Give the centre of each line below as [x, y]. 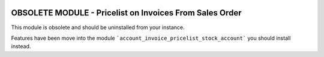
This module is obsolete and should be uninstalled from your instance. [98, 27]
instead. [21, 46]
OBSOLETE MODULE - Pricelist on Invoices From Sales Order [126, 13]
